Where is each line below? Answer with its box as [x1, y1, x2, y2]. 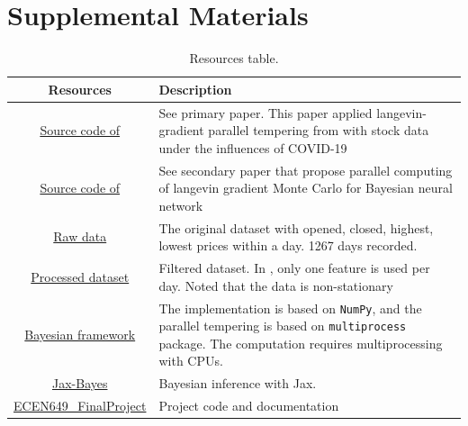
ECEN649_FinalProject [13, 396, 147, 415]
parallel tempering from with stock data [208, 121, 429, 140]
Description [158, 79, 232, 98]
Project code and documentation [158, 396, 339, 415]
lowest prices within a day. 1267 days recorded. [158, 236, 418, 255]
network [158, 195, 203, 214]
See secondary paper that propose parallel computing [158, 160, 453, 179]
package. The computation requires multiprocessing [158, 333, 443, 352]
